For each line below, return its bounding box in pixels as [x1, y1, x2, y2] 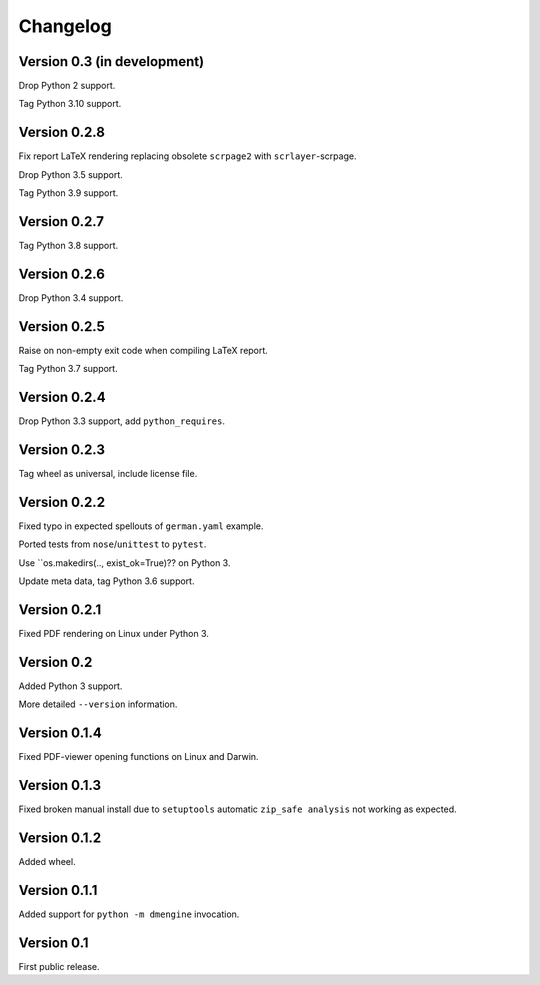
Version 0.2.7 [18, 213, 105, 230]
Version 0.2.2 [18, 493, 105, 510]
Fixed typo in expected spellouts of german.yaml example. [18, 520, 264, 532]
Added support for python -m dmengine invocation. [18, 908, 240, 920]
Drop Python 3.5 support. [18, 168, 124, 180]
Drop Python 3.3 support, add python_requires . [18, 415, 225, 427]
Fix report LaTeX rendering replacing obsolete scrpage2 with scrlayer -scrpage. [18, 150, 357, 162]
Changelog [18, 15, 112, 37]
